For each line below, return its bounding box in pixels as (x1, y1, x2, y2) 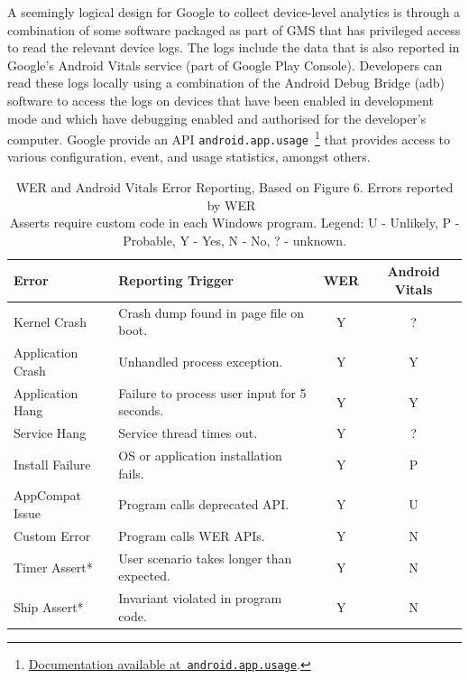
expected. (118, 566, 170, 585)
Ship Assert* (14, 597, 84, 616)
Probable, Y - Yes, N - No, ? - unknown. (123, 230, 346, 249)
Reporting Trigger (118, 271, 234, 290)
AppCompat (14, 486, 82, 505)
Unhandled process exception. (118, 352, 283, 371)
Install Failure (14, 454, 91, 473)
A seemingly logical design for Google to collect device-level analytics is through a (7, 3, 461, 21)
